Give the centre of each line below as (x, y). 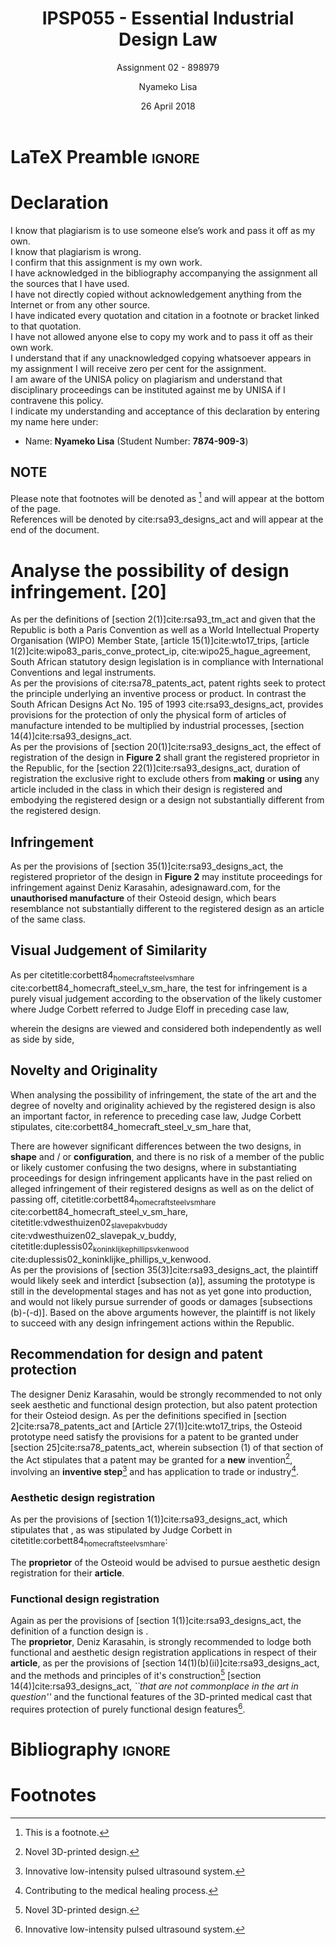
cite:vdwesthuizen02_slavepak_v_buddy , (93, 1236)
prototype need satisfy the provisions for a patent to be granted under (154, 1436)
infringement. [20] (88, 591)
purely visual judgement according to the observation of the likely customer (166, 998)
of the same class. (48, 919)
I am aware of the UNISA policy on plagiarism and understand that (146, 379)
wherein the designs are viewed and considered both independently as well (166, 1028)
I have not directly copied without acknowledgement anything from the (156, 294)
